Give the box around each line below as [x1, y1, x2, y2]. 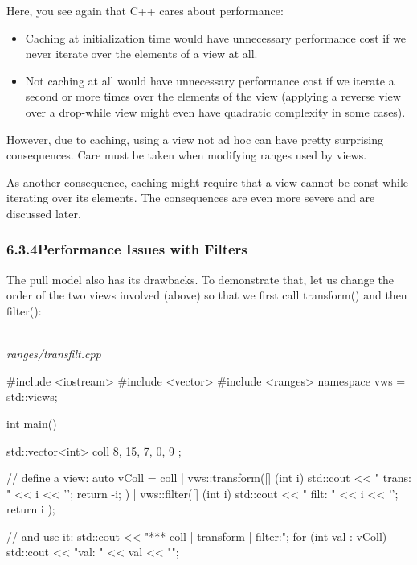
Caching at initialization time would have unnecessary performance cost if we [25, 29, 407, 46]
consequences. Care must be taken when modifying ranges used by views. [6, 146, 367, 163]
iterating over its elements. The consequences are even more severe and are [6, 189, 375, 206]
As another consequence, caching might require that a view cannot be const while [6, 173, 409, 190]
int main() [6, 414, 57, 431]
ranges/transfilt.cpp [6, 345, 101, 362]
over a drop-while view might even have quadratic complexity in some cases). [25, 103, 406, 120]
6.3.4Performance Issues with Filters [6, 239, 247, 259]
